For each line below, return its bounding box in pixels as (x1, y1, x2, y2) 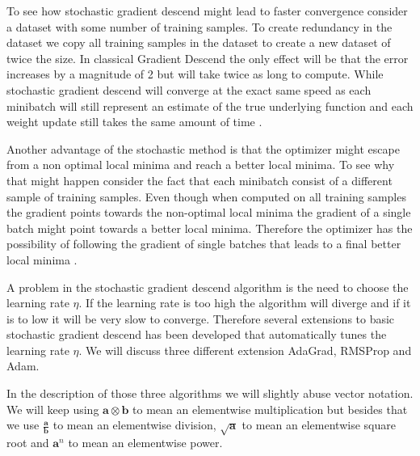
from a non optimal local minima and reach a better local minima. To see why (6, 156, 395, 173)
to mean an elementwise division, (52, 416, 216, 433)
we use (6, 416, 40, 433)
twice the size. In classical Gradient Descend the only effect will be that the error (6, 49, 409, 66)
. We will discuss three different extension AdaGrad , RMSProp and (78, 341, 412, 358)
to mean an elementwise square (241, 416, 396, 433)
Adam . (6, 357, 40, 374)
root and (6, 434, 49, 451)
